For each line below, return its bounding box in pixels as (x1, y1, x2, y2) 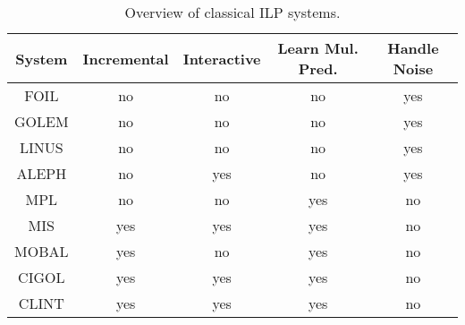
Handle (387, 38, 439, 58)
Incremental (82, 47, 169, 69)
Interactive (182, 47, 261, 69)
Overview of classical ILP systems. (124, 2, 341, 22)
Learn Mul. (277, 38, 359, 58)
